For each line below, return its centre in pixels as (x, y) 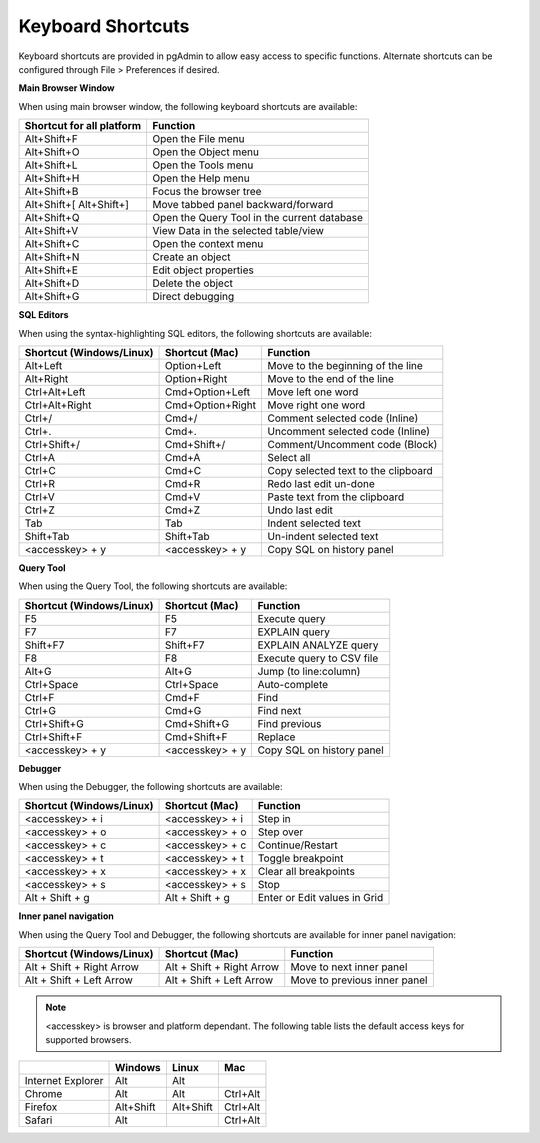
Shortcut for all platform (83, 126)
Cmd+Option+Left (207, 392)
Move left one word (313, 392)
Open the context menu (208, 244)
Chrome (43, 1094)
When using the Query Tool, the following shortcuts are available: (153, 586)
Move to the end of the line (331, 378)
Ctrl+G (40, 710)
